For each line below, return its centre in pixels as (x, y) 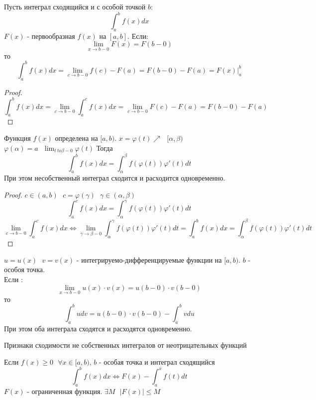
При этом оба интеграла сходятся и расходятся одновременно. (98, 328)
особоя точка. (24, 269)
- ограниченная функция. (65, 391)
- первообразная (51, 36)
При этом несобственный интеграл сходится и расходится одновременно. (115, 178)
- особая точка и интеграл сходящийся (157, 361)
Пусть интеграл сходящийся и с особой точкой (75, 6)
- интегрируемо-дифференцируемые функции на (149, 259)
